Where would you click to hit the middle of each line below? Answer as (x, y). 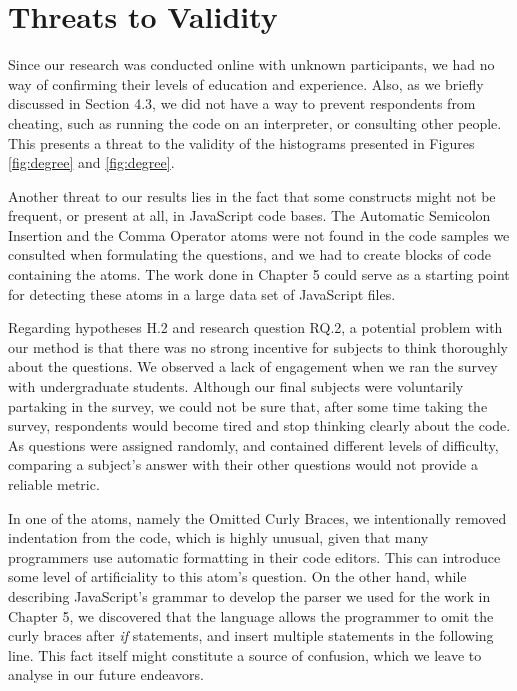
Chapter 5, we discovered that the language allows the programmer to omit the (251, 615)
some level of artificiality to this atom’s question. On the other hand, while (237, 576)
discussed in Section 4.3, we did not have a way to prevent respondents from (242, 103)
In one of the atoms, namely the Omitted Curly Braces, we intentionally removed (257, 517)
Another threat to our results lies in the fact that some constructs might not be (252, 195)
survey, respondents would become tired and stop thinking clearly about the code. (259, 425)
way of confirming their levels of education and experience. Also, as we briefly (246, 83)
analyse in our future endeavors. (106, 674)
